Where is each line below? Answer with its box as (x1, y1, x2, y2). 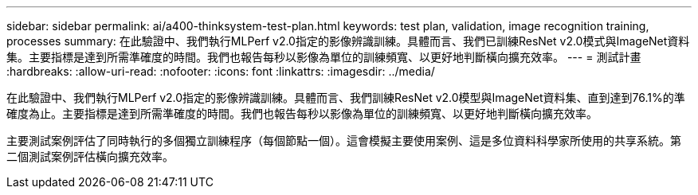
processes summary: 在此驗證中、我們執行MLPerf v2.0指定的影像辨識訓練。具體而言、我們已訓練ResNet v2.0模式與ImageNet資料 (6, 34, 690, 48)
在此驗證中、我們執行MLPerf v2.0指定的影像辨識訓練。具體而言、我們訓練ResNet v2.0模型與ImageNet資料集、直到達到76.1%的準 (6, 91, 685, 104)
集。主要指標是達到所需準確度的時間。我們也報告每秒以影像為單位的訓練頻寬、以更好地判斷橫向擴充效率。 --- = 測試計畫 (6, 50, 641, 64)
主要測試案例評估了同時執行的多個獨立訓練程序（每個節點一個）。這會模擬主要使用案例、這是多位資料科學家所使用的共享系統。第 (6, 134, 681, 147)
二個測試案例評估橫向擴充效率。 (6, 150, 174, 163)
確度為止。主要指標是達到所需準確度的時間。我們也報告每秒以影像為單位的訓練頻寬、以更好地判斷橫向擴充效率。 (6, 107, 598, 120)
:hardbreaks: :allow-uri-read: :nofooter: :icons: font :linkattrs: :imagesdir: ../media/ (6, 64, 435, 78)
